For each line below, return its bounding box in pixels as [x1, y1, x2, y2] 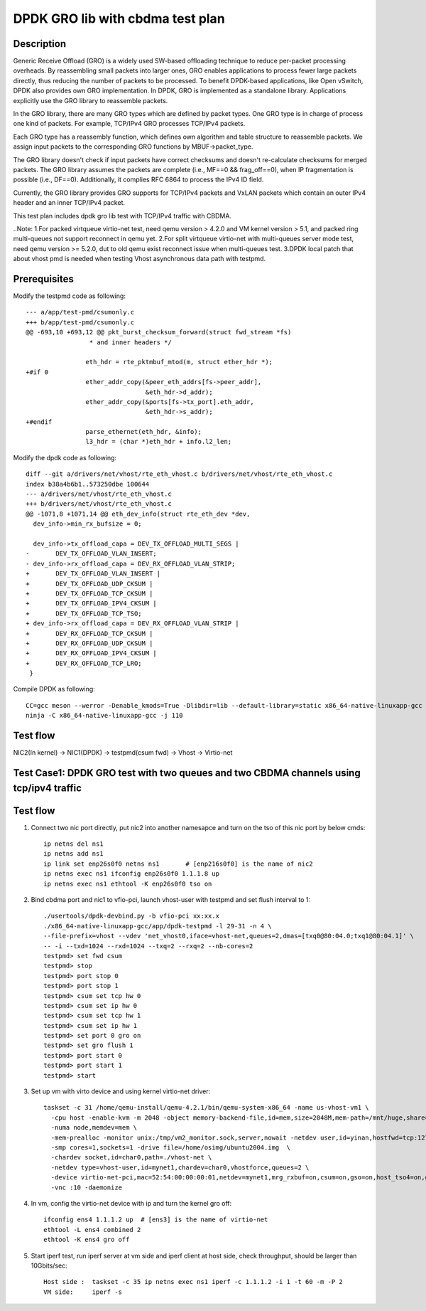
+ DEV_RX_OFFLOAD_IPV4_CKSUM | [26, 649, 158, 657]
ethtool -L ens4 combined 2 [43, 1226, 141, 1233]
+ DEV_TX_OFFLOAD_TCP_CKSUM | [26, 589, 153, 598]
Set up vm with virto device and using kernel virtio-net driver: [31, 1087, 211, 1095]
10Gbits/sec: [31, 1261, 67, 1270]
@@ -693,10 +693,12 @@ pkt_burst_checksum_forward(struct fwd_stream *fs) [26, 328, 292, 336]
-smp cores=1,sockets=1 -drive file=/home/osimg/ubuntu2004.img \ [50, 1143, 291, 1152]
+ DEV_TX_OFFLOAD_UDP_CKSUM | [26, 580, 153, 588]
